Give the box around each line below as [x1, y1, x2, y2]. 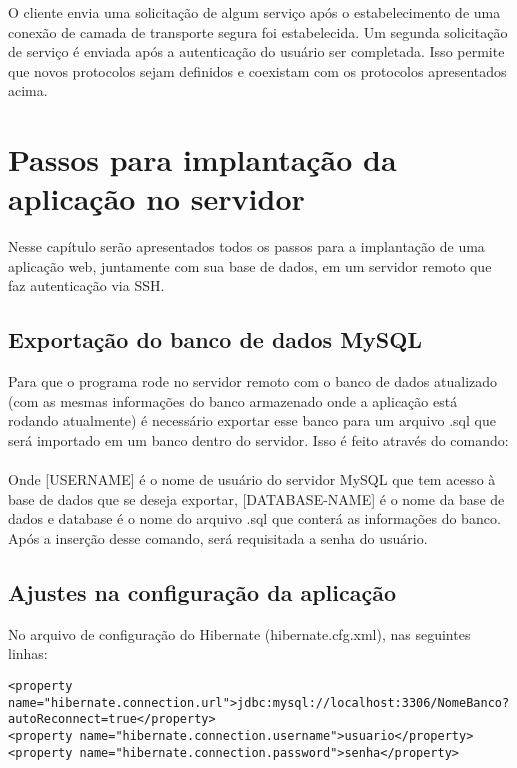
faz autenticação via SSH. [8, 275, 165, 296]
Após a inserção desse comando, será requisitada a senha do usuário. [8, 528, 428, 549]
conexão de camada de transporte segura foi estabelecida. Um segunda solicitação [8, 21, 508, 42]
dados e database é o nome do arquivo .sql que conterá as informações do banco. [8, 508, 501, 529]
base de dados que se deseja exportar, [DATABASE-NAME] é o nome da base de [8, 488, 505, 509]
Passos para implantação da [8, 139, 397, 180]
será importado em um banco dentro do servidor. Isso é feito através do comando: [8, 430, 509, 451]
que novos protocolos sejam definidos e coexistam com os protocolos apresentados [8, 60, 507, 81]
